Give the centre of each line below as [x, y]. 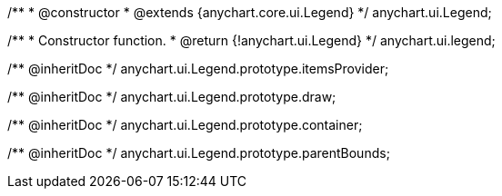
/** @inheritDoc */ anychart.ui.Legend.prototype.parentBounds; [199, 153]
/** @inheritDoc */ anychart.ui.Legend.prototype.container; [185, 125]
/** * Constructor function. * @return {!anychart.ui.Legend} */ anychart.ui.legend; [251, 40]
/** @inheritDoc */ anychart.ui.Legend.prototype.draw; [172, 97]
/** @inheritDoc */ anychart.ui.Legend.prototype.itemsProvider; [198, 69]
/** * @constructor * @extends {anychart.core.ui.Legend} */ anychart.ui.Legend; [250, 12]
